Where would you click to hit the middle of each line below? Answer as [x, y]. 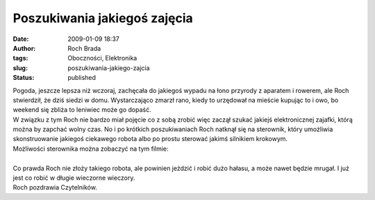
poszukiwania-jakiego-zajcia [109, 68]
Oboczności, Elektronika [102, 58]
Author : [24, 48]
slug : [20, 68]
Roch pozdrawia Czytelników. [55, 187]
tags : [20, 58]
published [82, 78]
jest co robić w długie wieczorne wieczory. [74, 178]
